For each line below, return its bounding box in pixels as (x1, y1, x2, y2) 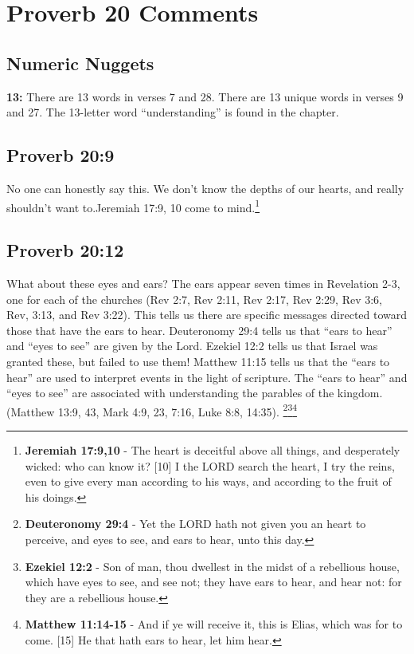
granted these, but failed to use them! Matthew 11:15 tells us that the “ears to (6, 353, 390, 369)
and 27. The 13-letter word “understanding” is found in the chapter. (6, 104, 339, 120)
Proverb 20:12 (6, 238, 124, 262)
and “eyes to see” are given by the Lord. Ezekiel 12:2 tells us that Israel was (6, 337, 378, 354)
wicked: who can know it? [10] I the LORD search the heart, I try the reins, (25, 457, 395, 474)
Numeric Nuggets (6, 50, 154, 75)
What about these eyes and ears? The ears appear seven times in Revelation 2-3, (6, 275, 400, 292)
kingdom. (337, 384, 383, 401)
